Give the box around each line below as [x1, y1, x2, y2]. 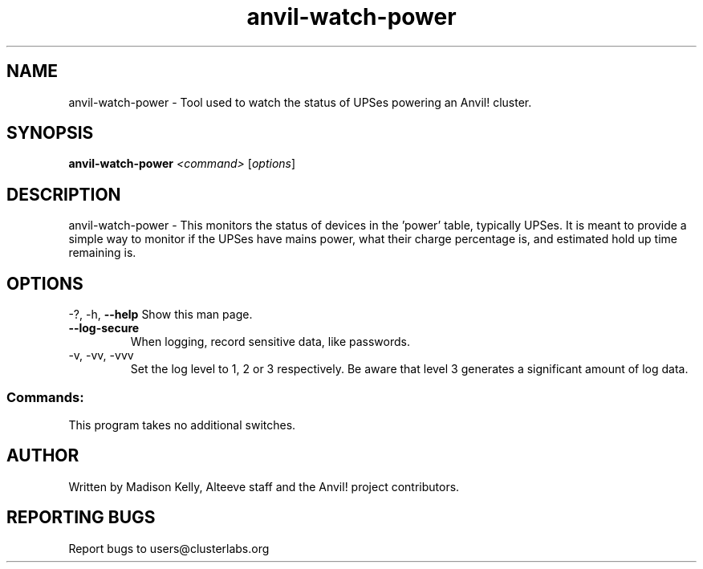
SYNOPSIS [6, 123, 94, 144]
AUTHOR [6, 445, 79, 466]
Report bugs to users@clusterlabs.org [68, 541, 270, 555]
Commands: [6, 388, 84, 405]
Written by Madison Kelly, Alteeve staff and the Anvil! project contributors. [68, 479, 460, 494]
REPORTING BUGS [6, 507, 156, 528]
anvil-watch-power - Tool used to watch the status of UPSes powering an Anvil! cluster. [68, 95, 532, 109]
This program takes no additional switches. [68, 417, 296, 432]
